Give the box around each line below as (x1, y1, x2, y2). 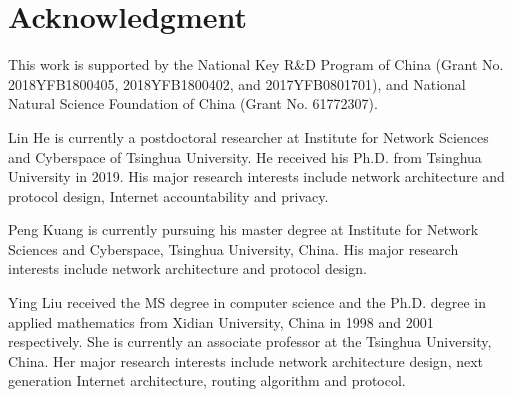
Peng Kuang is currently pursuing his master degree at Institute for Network (8, 219, 479, 240)
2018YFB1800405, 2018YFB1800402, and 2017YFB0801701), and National (8, 73, 466, 94)
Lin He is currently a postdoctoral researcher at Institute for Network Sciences (8, 126, 489, 147)
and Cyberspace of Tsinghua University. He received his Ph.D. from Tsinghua (8, 146, 482, 167)
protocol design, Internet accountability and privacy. (8, 185, 329, 206)
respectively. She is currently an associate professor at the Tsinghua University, (8, 331, 492, 352)
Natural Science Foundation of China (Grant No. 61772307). (8, 93, 378, 114)
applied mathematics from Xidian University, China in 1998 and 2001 (8, 311, 434, 332)
